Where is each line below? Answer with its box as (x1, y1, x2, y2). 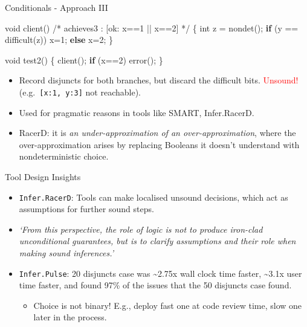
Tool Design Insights (5, 170, 81, 183)
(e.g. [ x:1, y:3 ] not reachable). (19, 85, 141, 98)
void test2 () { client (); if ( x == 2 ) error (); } (5, 53, 163, 66)
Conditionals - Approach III (5, 1, 108, 13)
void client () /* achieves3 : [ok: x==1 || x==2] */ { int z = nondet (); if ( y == (5, 21, 299, 34)
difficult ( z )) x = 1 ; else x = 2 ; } (5, 33, 113, 46)
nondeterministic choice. (19, 150, 109, 163)
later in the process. (33, 311, 107, 323)
